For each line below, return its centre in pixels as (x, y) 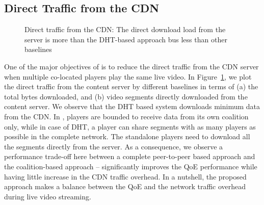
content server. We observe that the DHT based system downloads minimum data (132, 106)
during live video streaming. (48, 196)
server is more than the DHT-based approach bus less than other (126, 39)
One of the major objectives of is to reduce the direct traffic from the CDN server (131, 66)
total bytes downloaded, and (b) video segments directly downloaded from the (126, 96)
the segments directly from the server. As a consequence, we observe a (114, 146)
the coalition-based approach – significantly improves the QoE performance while (131, 166)
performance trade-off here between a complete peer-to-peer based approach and (130, 156)
